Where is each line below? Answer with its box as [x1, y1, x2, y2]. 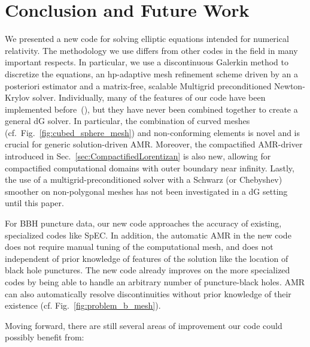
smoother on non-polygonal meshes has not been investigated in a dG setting [5, 185, 288, 197]
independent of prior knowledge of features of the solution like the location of [5, 252, 288, 264]
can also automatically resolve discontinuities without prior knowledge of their [5, 287, 291, 300]
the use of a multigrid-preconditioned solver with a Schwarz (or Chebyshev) [5, 173, 282, 186]
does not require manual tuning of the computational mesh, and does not [5, 240, 273, 253]
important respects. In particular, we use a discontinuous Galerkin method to [5, 56, 288, 68]
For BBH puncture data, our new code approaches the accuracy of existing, [5, 217, 282, 230]
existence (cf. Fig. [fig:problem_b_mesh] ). [5, 299, 161, 312]
